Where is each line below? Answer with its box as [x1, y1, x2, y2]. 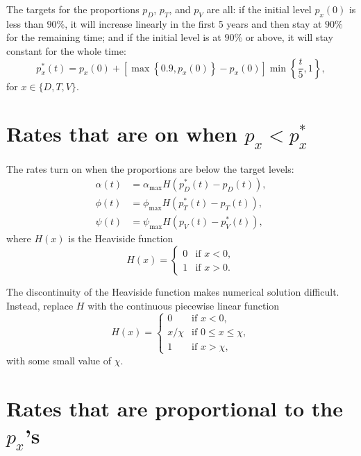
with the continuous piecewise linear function [87, 298, 280, 312]
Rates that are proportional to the [6, 394, 343, 422]
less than [6, 16, 44, 31]
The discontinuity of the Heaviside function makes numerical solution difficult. [6, 284, 339, 298]
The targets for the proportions [6, 2, 140, 16]
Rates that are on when [6, 119, 237, 148]
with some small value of [6, 353, 112, 367]
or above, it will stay [245, 30, 333, 44]
